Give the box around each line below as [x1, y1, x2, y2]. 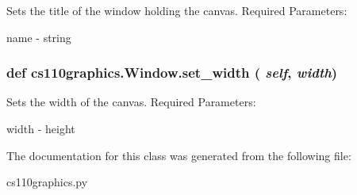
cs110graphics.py [6, 174, 88, 190]
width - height [6, 120, 75, 136]
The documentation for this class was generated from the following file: [6, 147, 351, 163]
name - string [6, 29, 71, 45]
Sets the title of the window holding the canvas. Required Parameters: [6, 2, 347, 18]
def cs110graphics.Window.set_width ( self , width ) [6, 63, 338, 82]
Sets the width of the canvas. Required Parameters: [6, 94, 256, 110]
